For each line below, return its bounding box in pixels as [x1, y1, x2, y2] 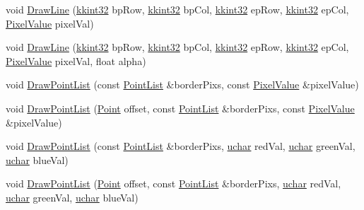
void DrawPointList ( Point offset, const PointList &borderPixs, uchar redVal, [6, 176, 341, 191]
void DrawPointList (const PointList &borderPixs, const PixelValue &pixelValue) [6, 77, 359, 92]
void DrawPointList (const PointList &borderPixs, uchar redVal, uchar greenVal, [6, 139, 356, 153]
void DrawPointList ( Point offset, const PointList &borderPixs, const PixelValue [6, 100, 355, 115]
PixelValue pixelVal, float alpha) [6, 53, 146, 68]
